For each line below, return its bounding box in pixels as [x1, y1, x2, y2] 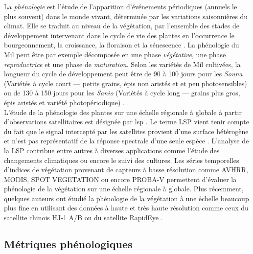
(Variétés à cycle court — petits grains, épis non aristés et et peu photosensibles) [4, 78, 247, 88]
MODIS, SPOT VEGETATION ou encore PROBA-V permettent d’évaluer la [4, 174, 237, 184]
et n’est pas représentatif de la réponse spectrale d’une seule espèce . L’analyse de [4, 136, 249, 146]
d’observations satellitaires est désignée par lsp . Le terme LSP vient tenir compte [4, 116, 250, 127]
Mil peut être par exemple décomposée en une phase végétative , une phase [4, 49, 226, 59]
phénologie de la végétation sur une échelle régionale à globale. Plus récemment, [4, 184, 244, 194]
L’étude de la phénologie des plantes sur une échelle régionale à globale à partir [4, 107, 242, 117]
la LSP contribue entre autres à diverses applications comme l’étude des [4, 145, 220, 155]
